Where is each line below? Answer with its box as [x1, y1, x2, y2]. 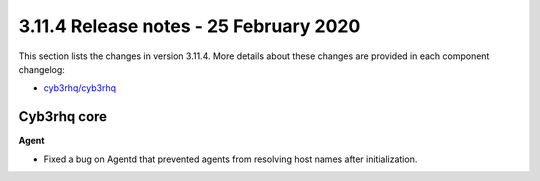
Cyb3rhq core [18, 108, 108, 125]
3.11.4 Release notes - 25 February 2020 [18, 15, 361, 37]
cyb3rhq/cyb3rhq [43, 82, 117, 94]
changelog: [18, 63, 65, 75]
